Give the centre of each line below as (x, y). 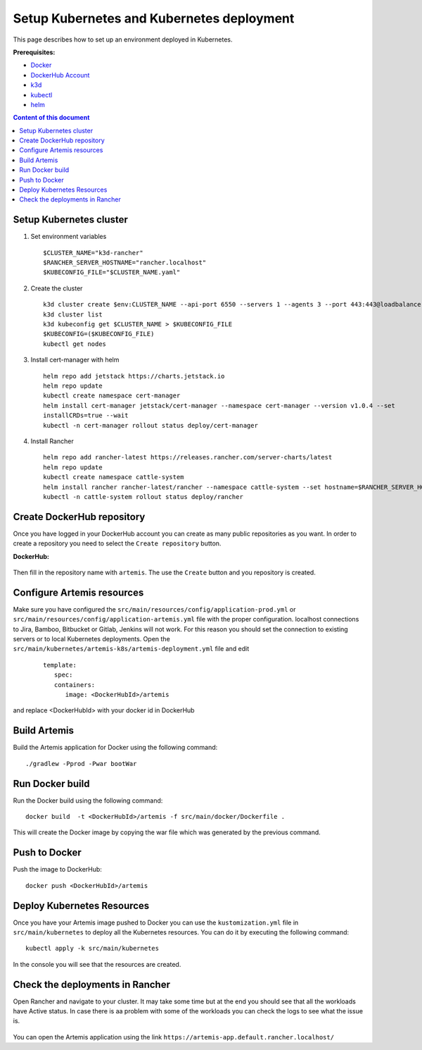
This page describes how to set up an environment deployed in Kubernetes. (123, 39)
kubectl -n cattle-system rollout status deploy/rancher (143, 496)
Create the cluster (57, 288)
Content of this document (51, 118)
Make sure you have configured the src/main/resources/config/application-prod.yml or (154, 609)
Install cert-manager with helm (75, 360)
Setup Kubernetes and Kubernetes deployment (154, 18)
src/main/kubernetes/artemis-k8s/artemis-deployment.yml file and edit (131, 649)
